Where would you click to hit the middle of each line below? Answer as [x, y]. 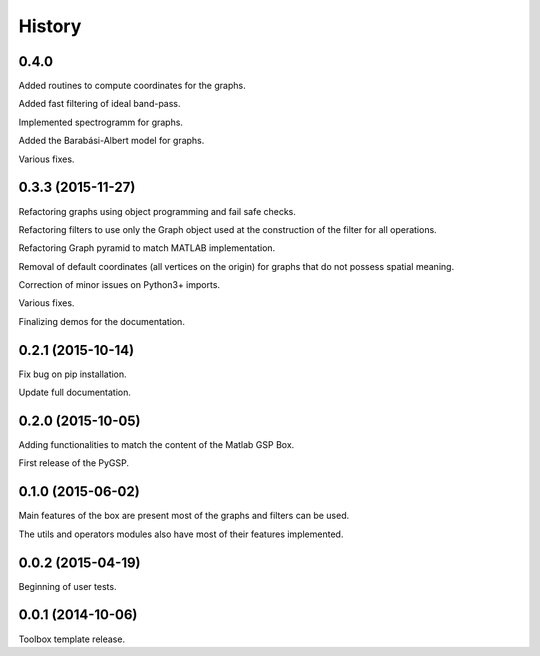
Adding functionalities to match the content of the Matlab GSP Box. [156, 445]
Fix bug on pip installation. [72, 374]
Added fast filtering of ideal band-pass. [99, 104]
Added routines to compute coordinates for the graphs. [132, 86]
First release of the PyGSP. [74, 463]
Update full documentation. [75, 392]
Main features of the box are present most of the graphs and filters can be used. [184, 516]
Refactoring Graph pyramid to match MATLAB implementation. [147, 248]
